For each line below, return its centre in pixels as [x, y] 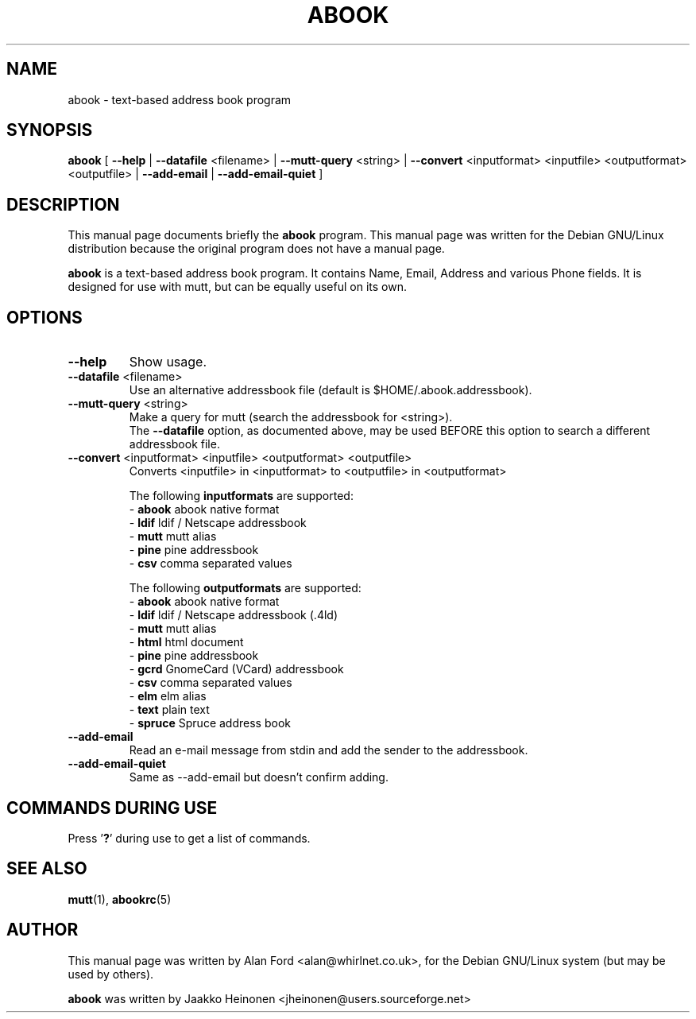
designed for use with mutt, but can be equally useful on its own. [237, 287]
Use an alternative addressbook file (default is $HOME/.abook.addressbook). [331, 390]
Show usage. [168, 362]
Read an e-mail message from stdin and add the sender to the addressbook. [329, 750]
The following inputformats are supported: [241, 496]
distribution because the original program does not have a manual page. [256, 249]
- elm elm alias [168, 696]
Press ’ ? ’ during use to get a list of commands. [189, 838]
